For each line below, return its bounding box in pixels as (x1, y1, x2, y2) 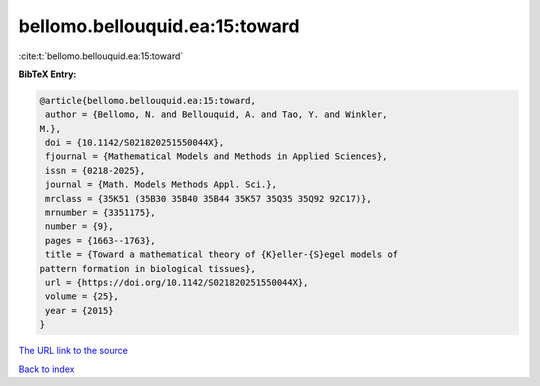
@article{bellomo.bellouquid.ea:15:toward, (39, 95, 257, 106)
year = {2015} (45, 305, 114, 316)
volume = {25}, (45, 291, 120, 302)
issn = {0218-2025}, (45, 165, 146, 176)
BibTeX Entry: (18, 68, 77, 80)
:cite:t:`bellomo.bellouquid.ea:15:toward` (18, 50, 184, 62)
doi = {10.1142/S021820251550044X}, (45, 137, 225, 149)
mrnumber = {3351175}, (45, 207, 157, 219)
